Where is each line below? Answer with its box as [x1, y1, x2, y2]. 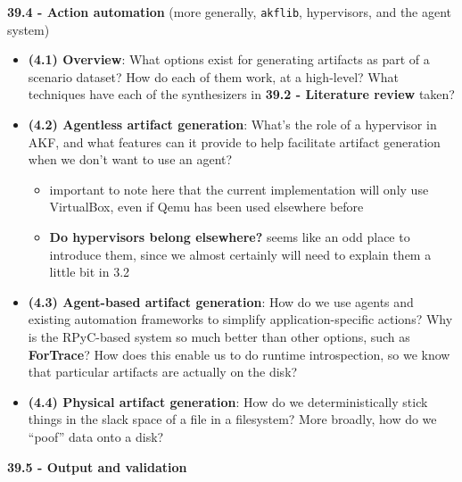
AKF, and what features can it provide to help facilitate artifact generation [28, 132, 441, 151]
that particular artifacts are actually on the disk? [28, 362, 298, 381]
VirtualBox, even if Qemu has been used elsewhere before [49, 197, 364, 216]
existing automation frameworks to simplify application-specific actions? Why [28, 310, 453, 328]
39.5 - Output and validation [7, 457, 187, 476]
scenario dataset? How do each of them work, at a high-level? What [28, 67, 399, 86]
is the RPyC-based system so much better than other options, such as [28, 327, 410, 345]
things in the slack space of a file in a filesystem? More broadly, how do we [28, 410, 437, 428]
